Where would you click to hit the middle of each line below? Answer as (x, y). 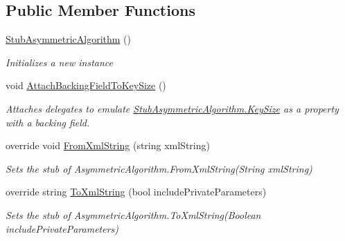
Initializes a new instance (59, 62)
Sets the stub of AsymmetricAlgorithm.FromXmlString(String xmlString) (159, 168)
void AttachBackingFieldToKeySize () (86, 85)
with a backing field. (48, 122)
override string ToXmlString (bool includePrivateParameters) (136, 192)
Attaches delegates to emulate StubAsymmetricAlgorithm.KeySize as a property (172, 108)
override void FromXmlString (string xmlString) (108, 145)
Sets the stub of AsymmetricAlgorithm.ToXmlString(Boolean (133, 214)
